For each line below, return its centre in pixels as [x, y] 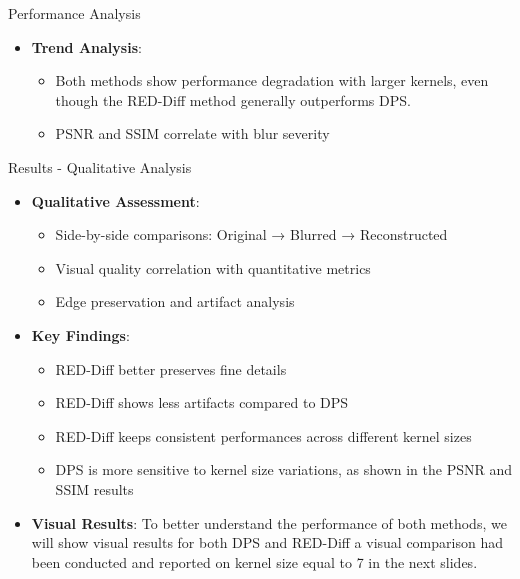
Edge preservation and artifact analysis [175, 301]
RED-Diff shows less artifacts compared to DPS [202, 402]
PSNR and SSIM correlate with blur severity [192, 133]
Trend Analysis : [86, 46]
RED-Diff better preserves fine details [171, 368]
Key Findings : [80, 334]
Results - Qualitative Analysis [100, 166]
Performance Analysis [74, 13]
